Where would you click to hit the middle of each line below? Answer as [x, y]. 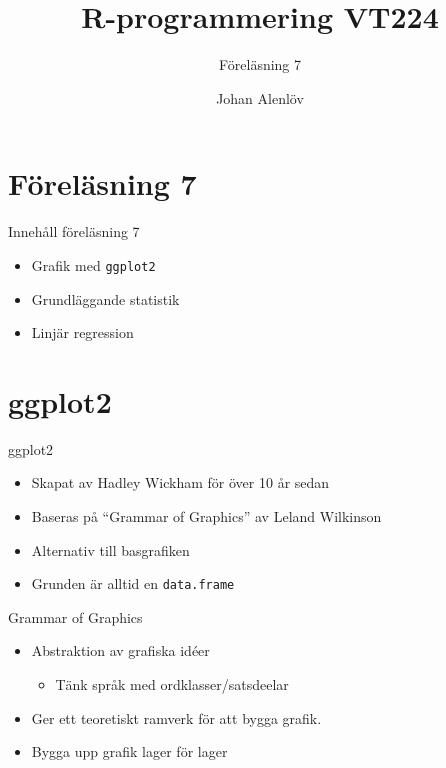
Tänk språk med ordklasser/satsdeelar [172, 684]
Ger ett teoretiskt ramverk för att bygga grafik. [176, 717]
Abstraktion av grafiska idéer [120, 650]
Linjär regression [82, 332]
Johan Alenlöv [260, 97]
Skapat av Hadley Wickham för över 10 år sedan [180, 482]
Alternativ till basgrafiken [110, 549]
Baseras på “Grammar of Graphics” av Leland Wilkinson [206, 516]
